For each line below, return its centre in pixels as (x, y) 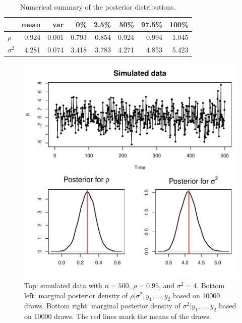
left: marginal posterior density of (76, 295)
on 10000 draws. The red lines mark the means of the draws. (118, 316)
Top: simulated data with (63, 285)
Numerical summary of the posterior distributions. (98, 7)
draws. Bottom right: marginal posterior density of (102, 306)
